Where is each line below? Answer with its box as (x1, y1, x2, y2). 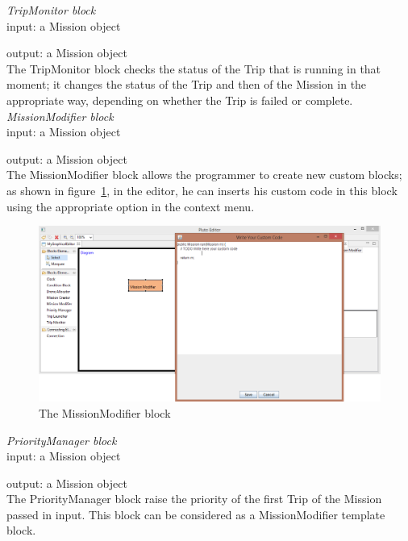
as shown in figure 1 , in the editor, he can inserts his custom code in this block (6, 181, 398, 198)
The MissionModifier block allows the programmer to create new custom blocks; (6, 166, 402, 183)
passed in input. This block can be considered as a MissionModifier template (6, 506, 385, 522)
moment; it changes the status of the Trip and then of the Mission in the (6, 76, 367, 93)
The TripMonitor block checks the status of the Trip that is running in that (6, 60, 381, 77)
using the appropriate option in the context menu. (6, 198, 255, 214)
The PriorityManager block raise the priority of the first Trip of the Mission (6, 490, 382, 507)
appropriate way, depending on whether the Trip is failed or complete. (6, 91, 353, 108)
